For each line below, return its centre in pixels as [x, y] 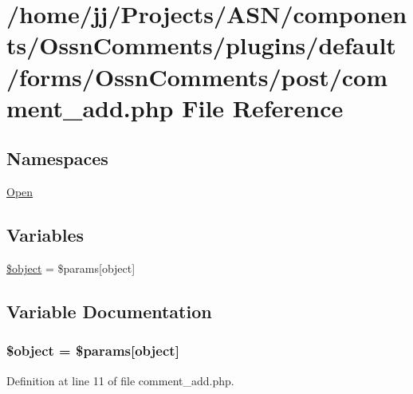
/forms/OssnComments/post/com [197, 76]
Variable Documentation [109, 311]
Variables [45, 235]
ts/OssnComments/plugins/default [201, 45]
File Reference [263, 107]
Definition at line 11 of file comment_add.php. [120, 380]
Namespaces [57, 158]
